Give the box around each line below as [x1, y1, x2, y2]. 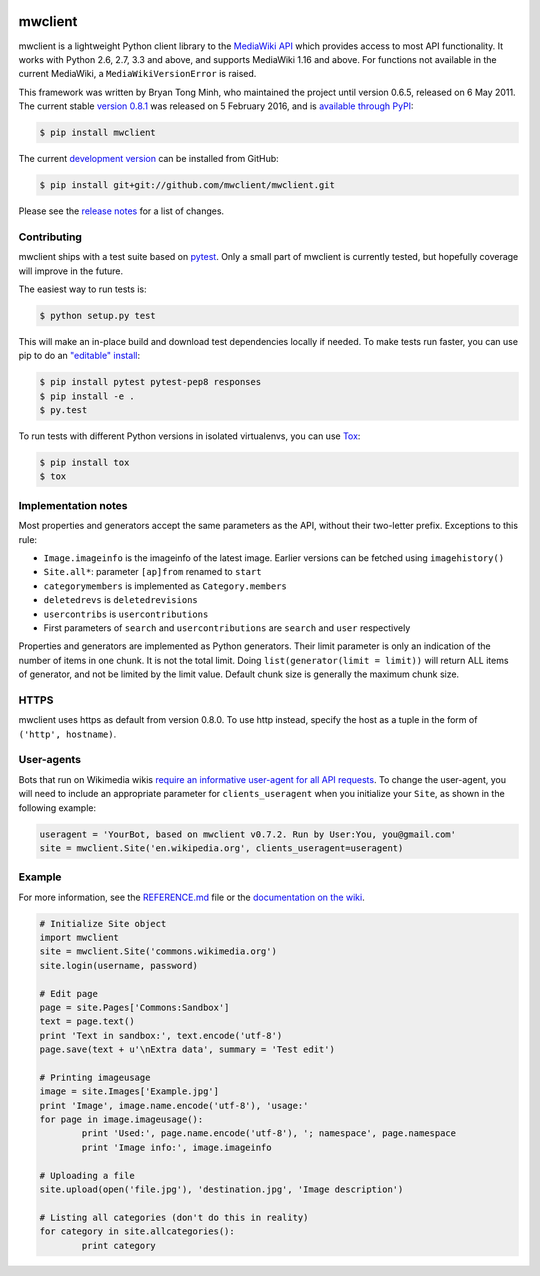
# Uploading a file [39, 1170, 135, 1181]
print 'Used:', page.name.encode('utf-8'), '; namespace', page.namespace [81, 1128, 457, 1139]
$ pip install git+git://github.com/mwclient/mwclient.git [39, 180, 335, 191]
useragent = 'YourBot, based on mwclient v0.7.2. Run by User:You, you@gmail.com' [39, 828, 457, 840]
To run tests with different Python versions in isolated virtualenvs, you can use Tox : [18, 430, 361, 442]
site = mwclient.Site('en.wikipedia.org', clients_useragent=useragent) [39, 842, 404, 854]
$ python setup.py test [39, 310, 157, 321]
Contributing [18, 230, 82, 244]
